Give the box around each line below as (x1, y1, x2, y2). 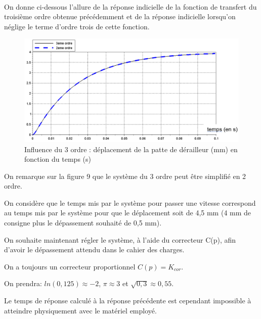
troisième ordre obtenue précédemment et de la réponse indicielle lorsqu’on (4, 11, 236, 22)
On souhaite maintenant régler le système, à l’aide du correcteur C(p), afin (4, 234, 236, 245)
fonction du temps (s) (24, 154, 91, 164)
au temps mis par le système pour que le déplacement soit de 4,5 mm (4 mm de (4, 207, 251, 218)
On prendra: (4, 278, 42, 289)
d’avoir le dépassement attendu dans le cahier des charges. (4, 244, 185, 255)
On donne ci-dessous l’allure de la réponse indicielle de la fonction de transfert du (4, 1, 257, 12)
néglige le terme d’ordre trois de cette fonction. (4, 21, 150, 31)
